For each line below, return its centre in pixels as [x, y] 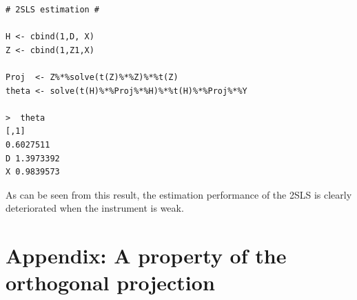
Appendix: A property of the [146, 256]
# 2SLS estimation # [53, 10]
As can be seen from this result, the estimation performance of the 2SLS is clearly [179, 194]
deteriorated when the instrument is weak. [95, 208]
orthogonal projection [110, 282]
